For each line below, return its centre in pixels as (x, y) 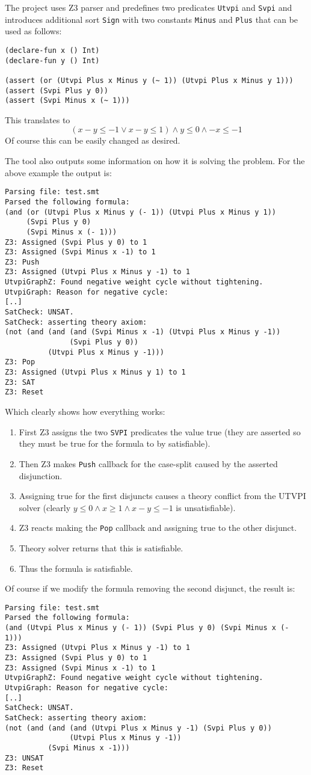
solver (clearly (45, 507)
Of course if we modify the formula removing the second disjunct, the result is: (150, 588)
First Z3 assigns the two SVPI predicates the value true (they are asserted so (160, 431)
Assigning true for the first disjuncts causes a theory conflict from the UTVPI (162, 496)
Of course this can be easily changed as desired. (93, 140)
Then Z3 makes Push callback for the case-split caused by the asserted (148, 463)
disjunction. (41, 475)
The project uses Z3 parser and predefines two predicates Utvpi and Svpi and (149, 7)
